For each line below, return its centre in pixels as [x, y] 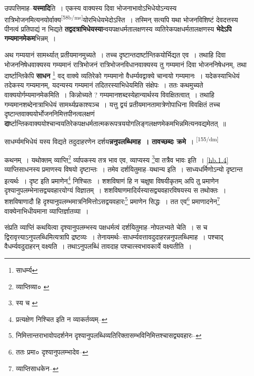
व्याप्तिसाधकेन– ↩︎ [37, 368]
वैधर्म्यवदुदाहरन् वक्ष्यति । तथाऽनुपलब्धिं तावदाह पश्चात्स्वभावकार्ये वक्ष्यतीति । [98, 246]
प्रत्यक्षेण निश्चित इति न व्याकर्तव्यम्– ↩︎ [62, 319]
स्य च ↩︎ [27, 303]
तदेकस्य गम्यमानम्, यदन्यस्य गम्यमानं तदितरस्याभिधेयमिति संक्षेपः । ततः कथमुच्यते [104, 85]
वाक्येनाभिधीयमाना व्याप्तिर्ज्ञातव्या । [47, 211]
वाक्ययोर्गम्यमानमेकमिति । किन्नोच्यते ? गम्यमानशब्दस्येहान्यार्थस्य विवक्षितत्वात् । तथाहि [109, 95]
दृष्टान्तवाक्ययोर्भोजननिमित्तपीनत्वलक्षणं [50, 114]
